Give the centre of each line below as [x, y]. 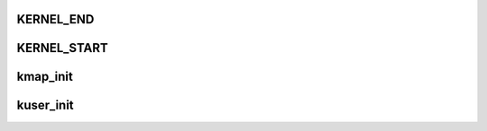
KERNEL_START [62, 48]
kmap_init [45, 77]
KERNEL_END [55, 19]
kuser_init [45, 105]
